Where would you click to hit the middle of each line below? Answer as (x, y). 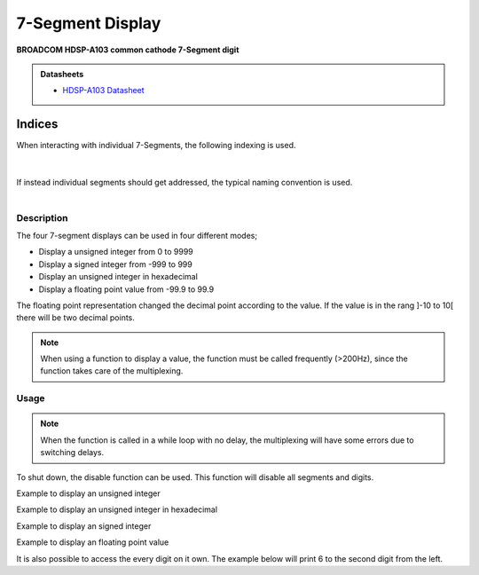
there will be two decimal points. (75, 318)
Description (42, 217)
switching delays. (72, 453)
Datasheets (62, 74)
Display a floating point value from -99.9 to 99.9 (126, 289)
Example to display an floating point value (93, 542)
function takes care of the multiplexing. (112, 371)
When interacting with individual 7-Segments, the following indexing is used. (156, 146)
